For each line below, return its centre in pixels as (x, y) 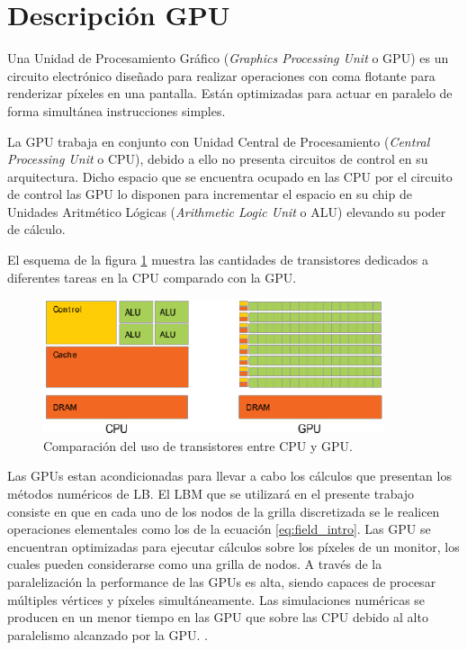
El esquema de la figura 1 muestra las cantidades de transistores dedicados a (218, 260)
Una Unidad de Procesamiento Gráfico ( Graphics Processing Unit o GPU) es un (228, 58)
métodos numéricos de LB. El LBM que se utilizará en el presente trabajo (211, 493)
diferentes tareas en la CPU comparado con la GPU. (152, 277)
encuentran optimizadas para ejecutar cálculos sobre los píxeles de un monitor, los (233, 546)
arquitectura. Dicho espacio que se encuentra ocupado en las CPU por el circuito (230, 176)
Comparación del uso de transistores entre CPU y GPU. (198, 445)
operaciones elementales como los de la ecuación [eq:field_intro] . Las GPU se (219, 529)
